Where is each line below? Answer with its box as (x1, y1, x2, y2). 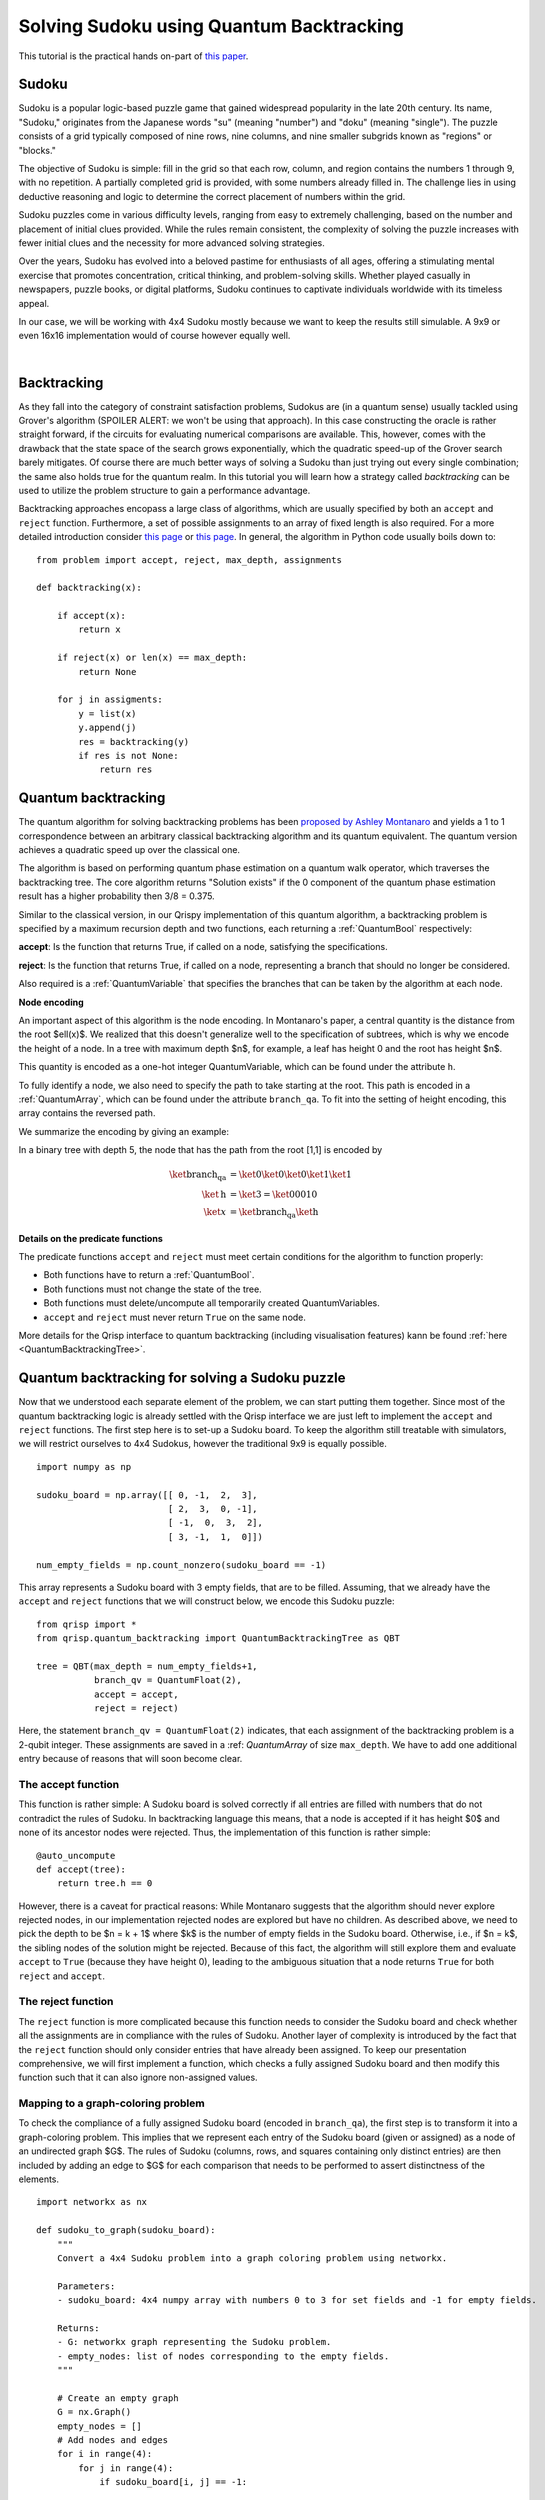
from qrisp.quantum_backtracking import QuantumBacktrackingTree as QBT (36, 1633, 400, 1644)
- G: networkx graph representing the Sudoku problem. (56, 2336, 332, 2348)
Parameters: (56, 2280, 116, 2292)
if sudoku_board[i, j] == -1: (99, 2476, 248, 2488)
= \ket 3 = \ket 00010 (229, 1189, 318, 1200)
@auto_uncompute (36, 1850, 116, 1861)
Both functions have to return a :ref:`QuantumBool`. (43, 1269, 255, 1281)
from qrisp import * (36, 1618, 137, 1630)
